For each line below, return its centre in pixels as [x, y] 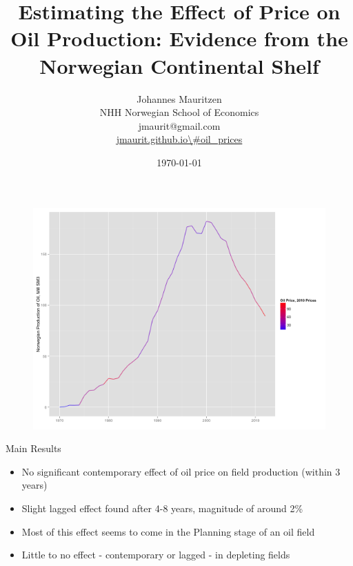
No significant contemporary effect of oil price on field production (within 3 [181, 471]
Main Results [33, 448]
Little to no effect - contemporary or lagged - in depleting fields [156, 555]
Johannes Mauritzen [179, 98]
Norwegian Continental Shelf [179, 65]
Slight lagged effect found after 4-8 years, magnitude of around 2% [162, 508]
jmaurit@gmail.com [179, 125]
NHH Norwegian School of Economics [179, 112]
